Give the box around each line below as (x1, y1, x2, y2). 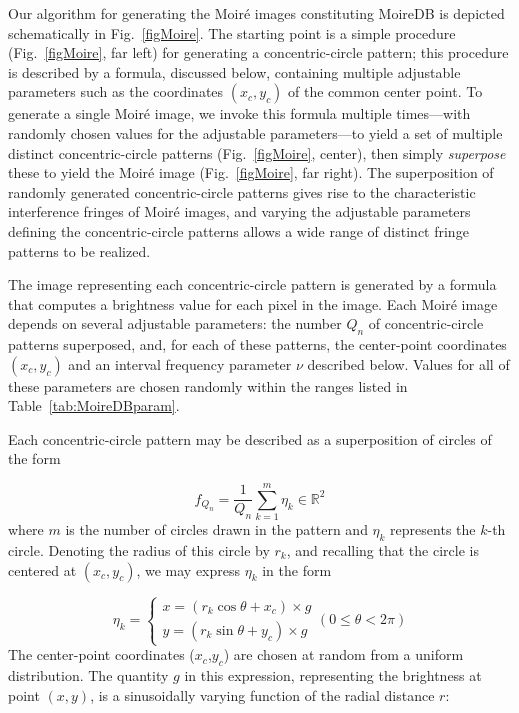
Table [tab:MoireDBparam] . (8, 395, 180, 416)
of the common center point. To (288, 81, 483, 102)
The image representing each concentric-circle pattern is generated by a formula (8, 274, 497, 295)
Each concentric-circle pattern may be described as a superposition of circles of (8, 428, 492, 449)
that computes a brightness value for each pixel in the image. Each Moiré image (8, 293, 498, 314)
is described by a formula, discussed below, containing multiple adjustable (8, 61, 461, 82)
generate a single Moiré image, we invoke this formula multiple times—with (8, 103, 471, 124)
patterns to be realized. (8, 240, 151, 261)
